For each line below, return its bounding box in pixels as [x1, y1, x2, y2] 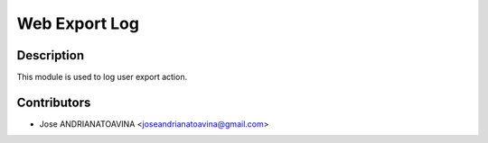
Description [16, 48, 85, 63]
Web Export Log [16, 13, 140, 33]
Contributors [16, 94, 91, 110]
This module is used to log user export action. [16, 72, 188, 83]
